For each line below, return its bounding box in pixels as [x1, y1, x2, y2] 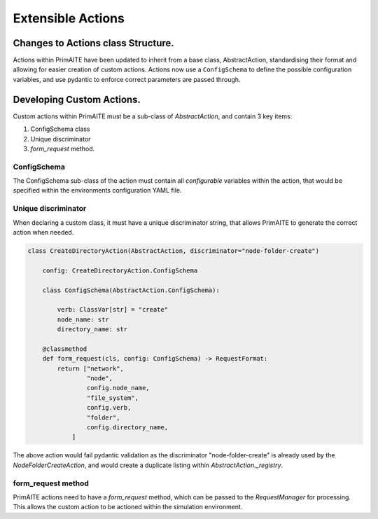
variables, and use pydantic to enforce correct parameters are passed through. [13, 75, 241, 83]
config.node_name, [86, 384, 150, 392]
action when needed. [13, 228, 74, 236]
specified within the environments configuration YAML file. [13, 186, 182, 195]
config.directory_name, [86, 424, 168, 431]
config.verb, [86, 403, 132, 412]
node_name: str [57, 315, 110, 324]
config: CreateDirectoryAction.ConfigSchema [42, 266, 198, 275]
